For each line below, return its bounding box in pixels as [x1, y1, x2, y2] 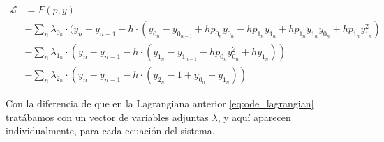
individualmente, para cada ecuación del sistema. [6, 123, 215, 138]
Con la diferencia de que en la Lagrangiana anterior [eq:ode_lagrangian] [6, 96, 314, 111]
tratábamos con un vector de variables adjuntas [6, 109, 209, 124]
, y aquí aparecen [217, 109, 291, 124]
